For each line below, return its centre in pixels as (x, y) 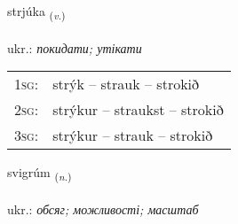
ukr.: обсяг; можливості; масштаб (103, 209)
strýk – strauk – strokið (126, 84)
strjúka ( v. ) (36, 12)
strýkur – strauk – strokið (133, 135)
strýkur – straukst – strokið (138, 110)
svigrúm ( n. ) (40, 174)
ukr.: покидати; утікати (75, 47)
